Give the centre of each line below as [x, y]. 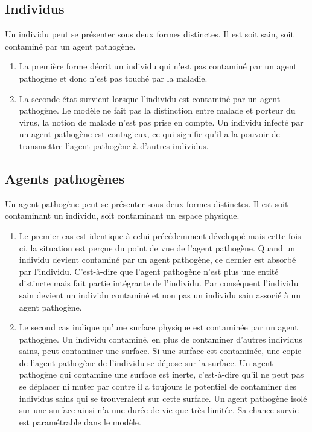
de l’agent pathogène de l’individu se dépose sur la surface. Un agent [146, 362]
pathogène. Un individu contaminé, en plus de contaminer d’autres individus [161, 339]
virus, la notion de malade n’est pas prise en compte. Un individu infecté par [161, 122]
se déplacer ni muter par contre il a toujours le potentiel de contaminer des [158, 386]
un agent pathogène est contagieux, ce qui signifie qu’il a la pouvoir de [149, 134]
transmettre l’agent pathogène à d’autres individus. [114, 145]
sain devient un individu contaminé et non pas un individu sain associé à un [160, 295]
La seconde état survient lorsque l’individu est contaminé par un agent [150, 98]
